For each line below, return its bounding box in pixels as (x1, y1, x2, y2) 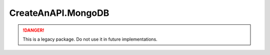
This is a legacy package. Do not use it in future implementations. (22, 36, 157, 42)
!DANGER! (22, 27, 44, 33)
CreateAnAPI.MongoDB (9, 7, 109, 18)
